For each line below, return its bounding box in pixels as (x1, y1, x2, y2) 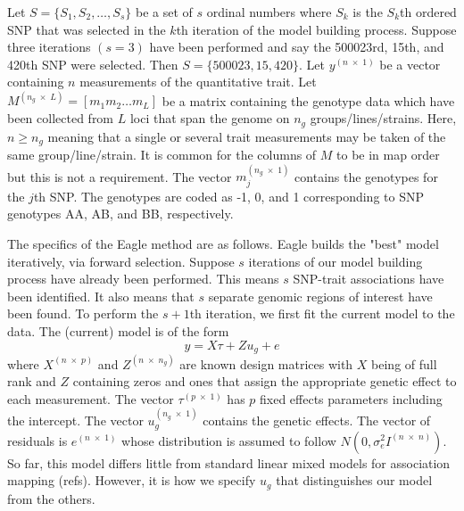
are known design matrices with (179, 354, 353, 373)
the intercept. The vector (7, 411, 144, 430)
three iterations (7, 37, 91, 56)
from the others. (7, 489, 95, 507)
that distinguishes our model (276, 471, 433, 490)
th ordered (400, 3, 457, 21)
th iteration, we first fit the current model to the (189, 304, 455, 323)
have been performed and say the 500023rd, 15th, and (149, 37, 444, 56)
